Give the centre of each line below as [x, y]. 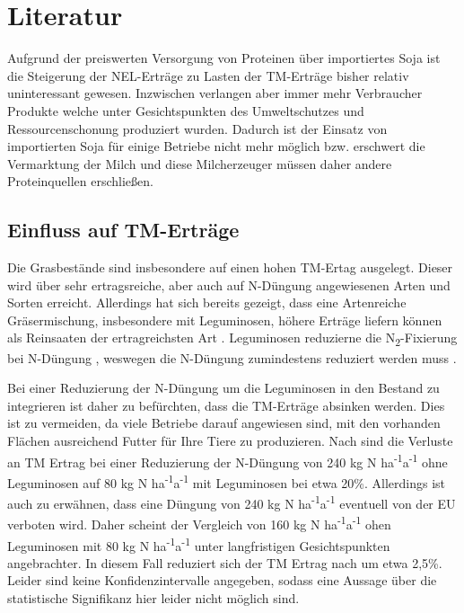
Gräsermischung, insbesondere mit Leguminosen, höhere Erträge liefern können [225, 320]
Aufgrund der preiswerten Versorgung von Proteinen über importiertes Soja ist [224, 58]
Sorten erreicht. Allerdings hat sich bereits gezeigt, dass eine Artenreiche [207, 302]
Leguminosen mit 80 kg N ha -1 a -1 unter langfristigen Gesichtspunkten [199, 544]
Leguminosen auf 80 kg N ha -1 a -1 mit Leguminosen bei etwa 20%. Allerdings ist [226, 481]
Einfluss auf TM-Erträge [123, 230]
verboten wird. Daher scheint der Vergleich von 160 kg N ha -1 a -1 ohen [199, 523]
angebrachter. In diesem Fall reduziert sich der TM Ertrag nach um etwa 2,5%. [225, 562]
